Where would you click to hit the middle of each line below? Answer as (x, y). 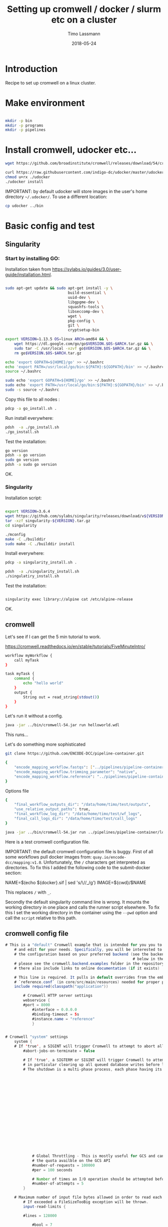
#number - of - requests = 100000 (63, 1165)
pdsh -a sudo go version (31, 465)
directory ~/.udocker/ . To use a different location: (56, 197)
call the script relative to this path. (41, 918)
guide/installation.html (28, 275)
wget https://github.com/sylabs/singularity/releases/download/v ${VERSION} (86, 516)
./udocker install (24, 182)
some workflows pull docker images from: (48, 857)
